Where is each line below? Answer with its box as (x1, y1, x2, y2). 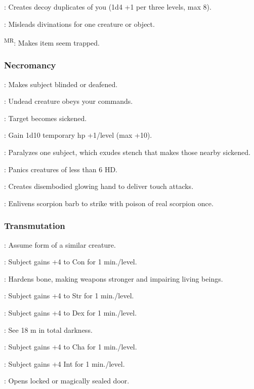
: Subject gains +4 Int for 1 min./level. (4, 358, 125, 369)
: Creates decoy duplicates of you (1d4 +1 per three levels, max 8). (4, 2, 211, 12)
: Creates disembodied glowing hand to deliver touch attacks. (4, 181, 194, 191)
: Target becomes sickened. (4, 112, 87, 123)
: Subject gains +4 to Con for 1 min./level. (4, 256, 137, 267)
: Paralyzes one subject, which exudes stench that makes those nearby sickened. (4, 147, 250, 158)
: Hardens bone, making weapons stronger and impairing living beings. (4, 273, 223, 284)
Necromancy (4, 59, 56, 71)
